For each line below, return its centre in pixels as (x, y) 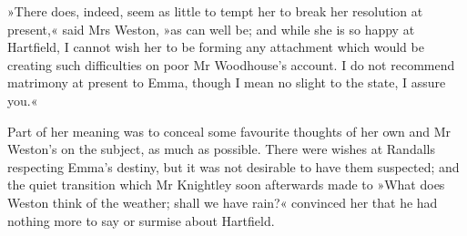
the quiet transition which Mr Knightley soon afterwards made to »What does (226, 185)
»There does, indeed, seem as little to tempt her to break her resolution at (215, 11)
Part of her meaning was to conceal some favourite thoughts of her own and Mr (229, 131)
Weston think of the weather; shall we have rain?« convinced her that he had (223, 202)
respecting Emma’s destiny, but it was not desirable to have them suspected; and (233, 166)
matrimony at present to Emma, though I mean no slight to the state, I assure (227, 82)
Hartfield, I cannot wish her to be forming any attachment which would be (216, 47)
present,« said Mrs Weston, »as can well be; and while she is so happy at (211, 29)
